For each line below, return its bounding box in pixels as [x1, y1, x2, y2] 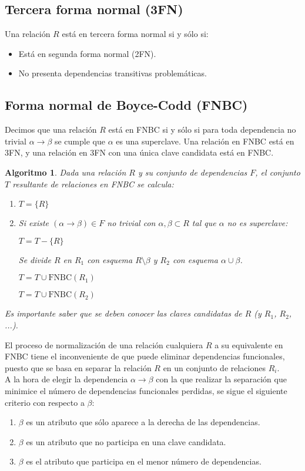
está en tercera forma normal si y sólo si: [62, 28, 209, 40]
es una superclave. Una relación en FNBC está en [116, 134, 294, 147]
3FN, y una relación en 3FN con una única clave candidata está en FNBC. [5, 146, 274, 159]
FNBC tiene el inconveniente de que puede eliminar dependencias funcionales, [5, 350, 285, 362]
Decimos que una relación [5, 123, 97, 136]
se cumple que [54, 134, 105, 147]
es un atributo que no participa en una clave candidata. [26, 435, 226, 448]
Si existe [18, 217, 49, 229]
